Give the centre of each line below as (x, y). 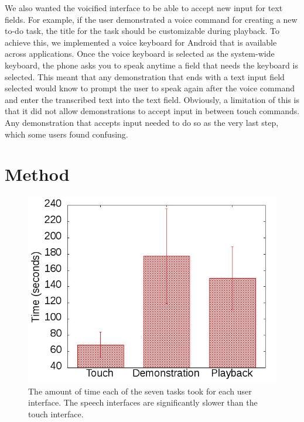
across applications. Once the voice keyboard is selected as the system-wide (140, 54)
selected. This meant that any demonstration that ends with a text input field (145, 76)
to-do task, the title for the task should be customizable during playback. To (142, 31)
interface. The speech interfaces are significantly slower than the (143, 402)
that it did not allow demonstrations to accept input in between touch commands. (152, 111)
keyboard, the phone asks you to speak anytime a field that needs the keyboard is (151, 65)
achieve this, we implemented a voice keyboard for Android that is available (141, 42)
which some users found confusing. (66, 134)
